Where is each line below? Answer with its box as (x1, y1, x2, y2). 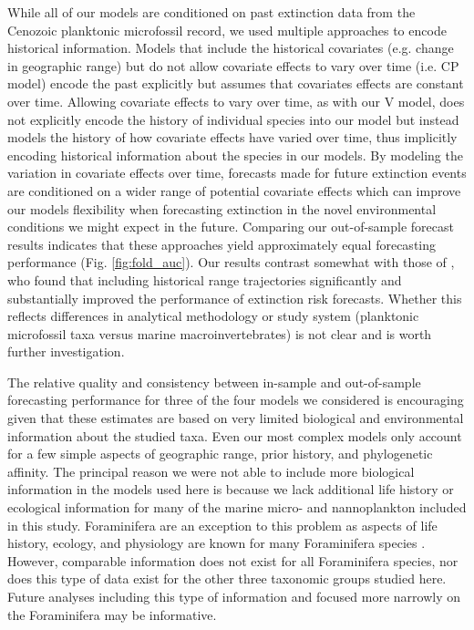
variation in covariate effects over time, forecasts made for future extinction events (7, 163, 467, 182)
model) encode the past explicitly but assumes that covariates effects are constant (7, 74, 464, 93)
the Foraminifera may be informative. (7, 604, 217, 624)
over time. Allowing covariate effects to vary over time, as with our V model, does (7, 91, 465, 110)
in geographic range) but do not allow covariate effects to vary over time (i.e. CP (7, 56, 459, 75)
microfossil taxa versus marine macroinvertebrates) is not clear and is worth (7, 324, 432, 343)
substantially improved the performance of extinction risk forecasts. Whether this (7, 288, 462, 307)
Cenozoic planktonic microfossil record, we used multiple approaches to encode (7, 20, 447, 39)
